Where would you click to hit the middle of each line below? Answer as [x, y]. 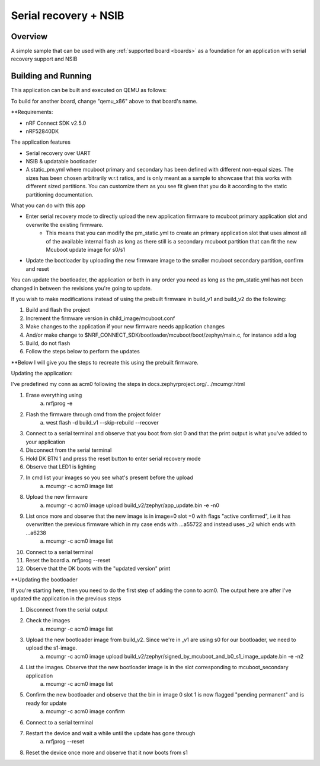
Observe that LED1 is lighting [61, 467]
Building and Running [51, 76]
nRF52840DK [42, 131]
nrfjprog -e [59, 403]
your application [45, 442]
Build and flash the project [58, 310]
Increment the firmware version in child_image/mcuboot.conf [100, 318]
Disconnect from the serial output [67, 609]
